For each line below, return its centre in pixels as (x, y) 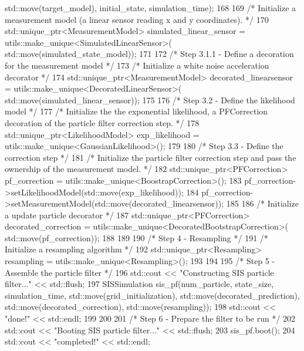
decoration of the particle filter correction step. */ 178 (102, 122)
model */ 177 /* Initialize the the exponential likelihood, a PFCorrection (136, 111)
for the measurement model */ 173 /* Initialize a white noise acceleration (137, 65)
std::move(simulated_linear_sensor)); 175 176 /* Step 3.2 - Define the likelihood (150, 99)
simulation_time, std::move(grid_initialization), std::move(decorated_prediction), (152, 295)
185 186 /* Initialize (263, 203)
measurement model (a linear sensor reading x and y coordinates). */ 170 (137, 19)
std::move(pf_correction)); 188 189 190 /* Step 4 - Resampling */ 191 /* (136, 237)
